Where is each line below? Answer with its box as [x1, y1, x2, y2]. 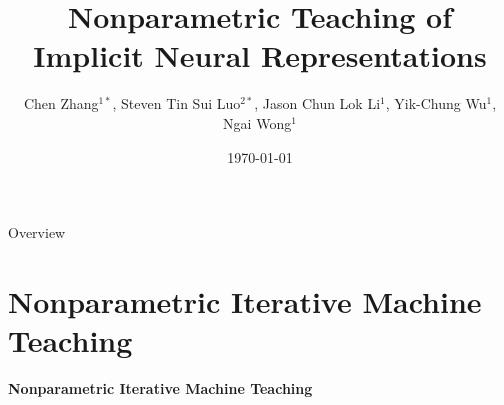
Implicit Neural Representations [33, 35, 487, 76]
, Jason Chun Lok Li [254, 93, 381, 114]
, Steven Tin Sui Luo [112, 93, 241, 114]
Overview [8, 222, 66, 243]
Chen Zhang [23, 93, 99, 114]
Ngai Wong [223, 112, 292, 133]
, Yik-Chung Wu [385, 93, 487, 114]
